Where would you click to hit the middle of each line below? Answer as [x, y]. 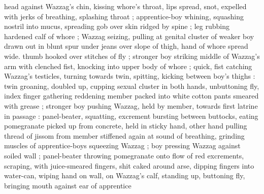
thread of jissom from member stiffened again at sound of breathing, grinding [124, 135]
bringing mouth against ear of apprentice [68, 185]
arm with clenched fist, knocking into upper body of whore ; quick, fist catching [128, 66]
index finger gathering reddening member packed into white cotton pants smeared [131, 96]
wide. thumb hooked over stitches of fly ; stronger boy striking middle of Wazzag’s [132, 56]
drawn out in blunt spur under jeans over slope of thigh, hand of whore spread [126, 46]
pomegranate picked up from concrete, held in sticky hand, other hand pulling [126, 126]
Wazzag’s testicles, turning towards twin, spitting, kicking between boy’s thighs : [130, 76]
